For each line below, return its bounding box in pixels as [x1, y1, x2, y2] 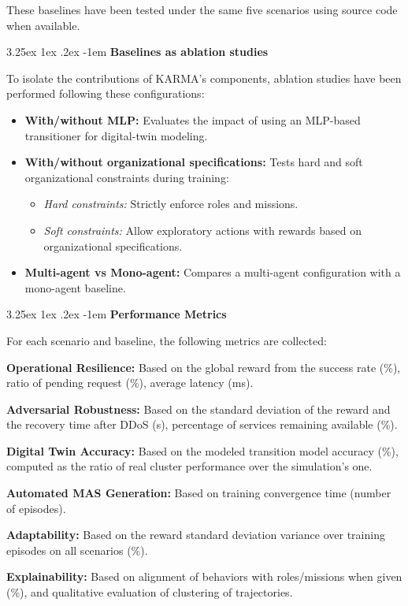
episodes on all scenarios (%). [6, 541, 148, 558]
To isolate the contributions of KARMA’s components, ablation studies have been [6, 69, 402, 86]
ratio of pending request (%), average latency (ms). [6, 374, 254, 391]
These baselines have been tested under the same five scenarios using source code [6, 2, 398, 17]
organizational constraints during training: [24, 169, 229, 185]
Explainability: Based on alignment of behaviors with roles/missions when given [6, 568, 402, 585]
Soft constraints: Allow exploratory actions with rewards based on [43, 221, 362, 238]
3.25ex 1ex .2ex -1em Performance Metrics [6, 306, 227, 322]
